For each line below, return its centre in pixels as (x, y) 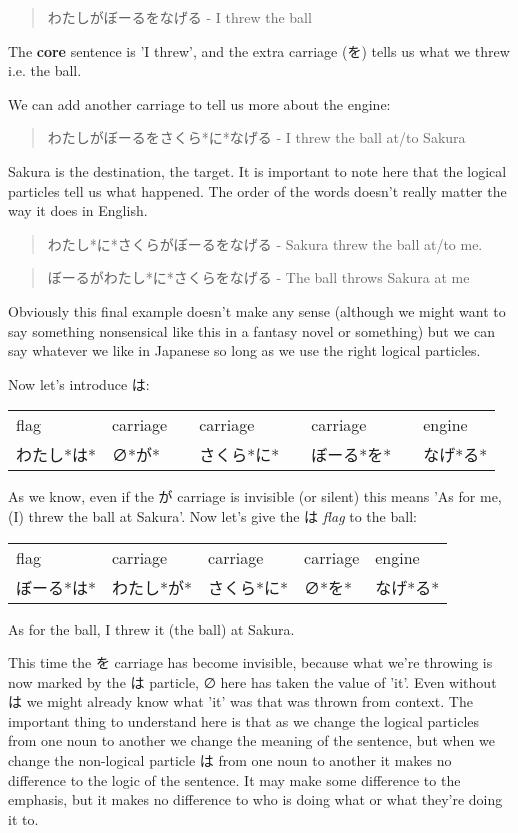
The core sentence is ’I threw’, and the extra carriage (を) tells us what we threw (259, 50)
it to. (23, 818)
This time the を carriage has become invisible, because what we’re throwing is (250, 662)
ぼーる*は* (56, 587)
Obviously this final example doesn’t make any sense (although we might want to (257, 310)
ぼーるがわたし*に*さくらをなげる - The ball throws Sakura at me (258, 277)
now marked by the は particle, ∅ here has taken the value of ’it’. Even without (252, 681)
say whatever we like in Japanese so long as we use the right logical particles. (244, 350)
